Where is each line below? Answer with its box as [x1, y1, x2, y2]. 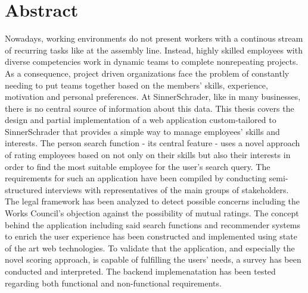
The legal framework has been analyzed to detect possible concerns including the [5, 195, 300, 207]
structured [5, 183, 43, 196]
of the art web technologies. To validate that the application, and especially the [5, 241, 295, 254]
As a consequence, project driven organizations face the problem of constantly [5, 67, 290, 79]
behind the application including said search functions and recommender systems [5, 218, 301, 231]
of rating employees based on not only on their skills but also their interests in [5, 149, 291, 161]
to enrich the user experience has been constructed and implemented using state [5, 230, 297, 242]
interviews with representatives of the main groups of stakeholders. [45, 183, 289, 196]
